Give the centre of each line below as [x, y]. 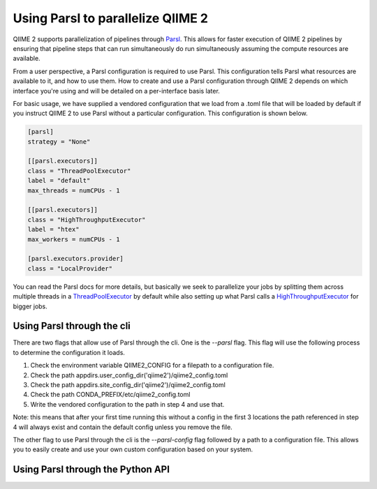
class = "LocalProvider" [70, 268]
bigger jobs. [30, 306]
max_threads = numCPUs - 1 [74, 190]
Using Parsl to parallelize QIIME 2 [111, 18]
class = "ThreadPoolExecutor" [79, 171]
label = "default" [59, 181]
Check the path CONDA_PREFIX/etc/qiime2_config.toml [110, 395]
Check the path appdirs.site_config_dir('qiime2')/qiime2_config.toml [128, 384]
